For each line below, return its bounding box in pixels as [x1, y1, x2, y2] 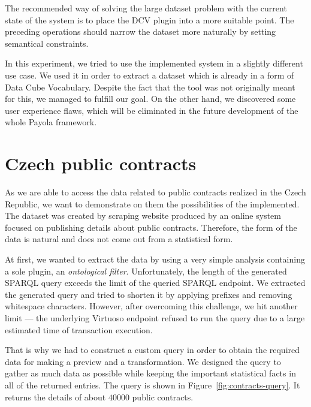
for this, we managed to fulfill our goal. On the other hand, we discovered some [5, 92, 296, 105]
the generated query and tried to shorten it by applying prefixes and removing [5, 288, 292, 300]
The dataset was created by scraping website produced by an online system [5, 209, 281, 222]
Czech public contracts [5, 151, 197, 176]
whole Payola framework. [5, 116, 97, 128]
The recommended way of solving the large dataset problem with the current [5, 2, 287, 14]
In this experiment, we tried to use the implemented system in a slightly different [5, 57, 303, 70]
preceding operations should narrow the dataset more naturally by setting [5, 25, 276, 38]
